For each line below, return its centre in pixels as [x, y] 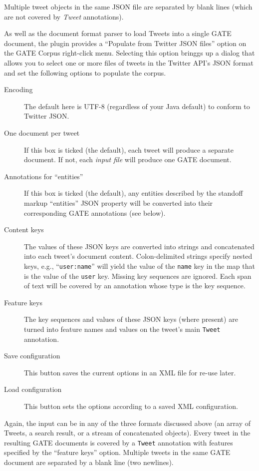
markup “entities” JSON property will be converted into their [119, 202]
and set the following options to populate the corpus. [85, 72]
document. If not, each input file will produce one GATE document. [128, 159]
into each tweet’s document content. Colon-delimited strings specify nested [138, 256]
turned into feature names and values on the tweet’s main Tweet [122, 329]
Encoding [18, 89]
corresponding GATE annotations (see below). [95, 212]
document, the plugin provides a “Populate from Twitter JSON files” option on [125, 43]
